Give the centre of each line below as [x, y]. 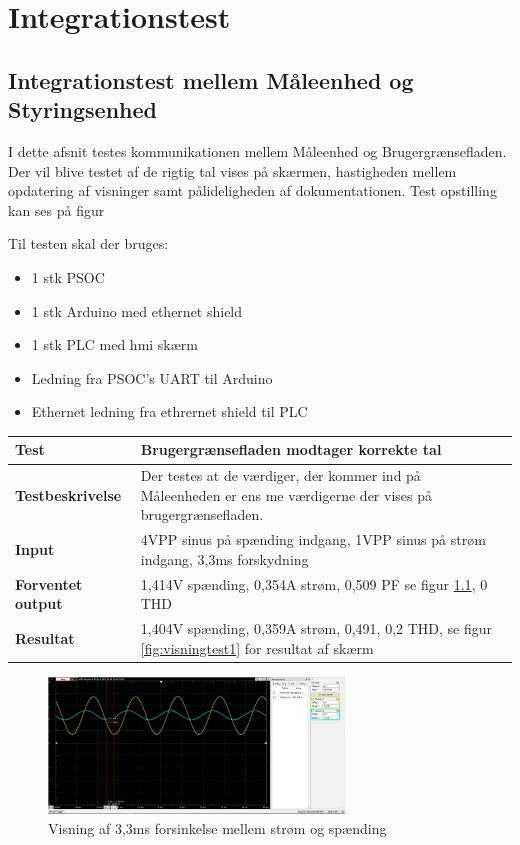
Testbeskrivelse [68, 494]
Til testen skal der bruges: [88, 243]
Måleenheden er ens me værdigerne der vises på [286, 494]
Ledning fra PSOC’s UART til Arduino [152, 377]
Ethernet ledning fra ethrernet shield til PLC [169, 411]
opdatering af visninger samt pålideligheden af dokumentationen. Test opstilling [252, 190]
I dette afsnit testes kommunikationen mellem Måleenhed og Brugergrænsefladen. [257, 150]
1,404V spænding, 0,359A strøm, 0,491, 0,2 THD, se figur [316, 628]
